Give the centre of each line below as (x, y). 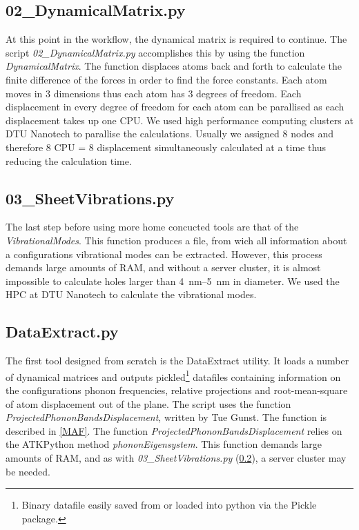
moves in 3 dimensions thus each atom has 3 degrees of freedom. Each (154, 93)
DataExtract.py (62, 332)
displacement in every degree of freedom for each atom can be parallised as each (175, 107)
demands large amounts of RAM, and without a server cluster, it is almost (163, 267)
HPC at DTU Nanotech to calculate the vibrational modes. (131, 294)
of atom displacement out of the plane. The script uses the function (148, 403)
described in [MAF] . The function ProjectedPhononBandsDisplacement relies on (174, 430)
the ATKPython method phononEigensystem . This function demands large (164, 444)
